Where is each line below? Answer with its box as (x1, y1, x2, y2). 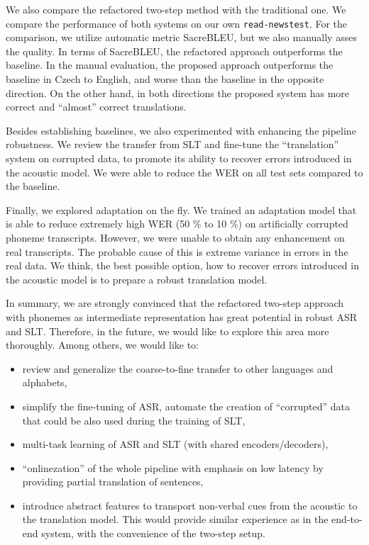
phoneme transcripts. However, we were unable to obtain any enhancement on (6, 230, 345, 245)
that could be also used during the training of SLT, (22, 412, 246, 427)
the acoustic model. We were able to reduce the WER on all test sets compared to (6, 164, 363, 179)
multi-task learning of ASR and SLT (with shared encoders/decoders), (22, 437, 329, 451)
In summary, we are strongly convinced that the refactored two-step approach (6, 296, 344, 310)
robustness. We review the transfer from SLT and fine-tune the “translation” (6, 137, 339, 152)
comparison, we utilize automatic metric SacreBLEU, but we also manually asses (6, 30, 357, 45)
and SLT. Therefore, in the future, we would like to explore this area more (6, 323, 329, 338)
